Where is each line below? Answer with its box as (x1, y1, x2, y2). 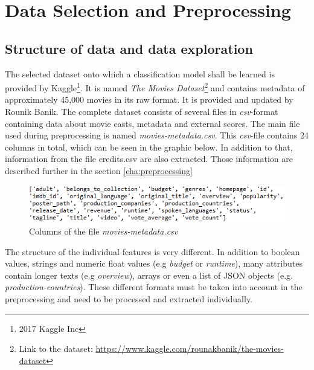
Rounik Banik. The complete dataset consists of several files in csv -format (5, 105, 278, 118)
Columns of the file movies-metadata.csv (29, 225, 178, 237)
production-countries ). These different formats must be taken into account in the (5, 281, 303, 293)
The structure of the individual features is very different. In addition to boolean (5, 245, 300, 258)
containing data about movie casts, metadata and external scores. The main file (5, 117, 300, 129)
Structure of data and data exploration (5, 39, 253, 57)
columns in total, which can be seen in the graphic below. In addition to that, (5, 140, 293, 153)
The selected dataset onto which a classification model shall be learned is (5, 67, 275, 80)
